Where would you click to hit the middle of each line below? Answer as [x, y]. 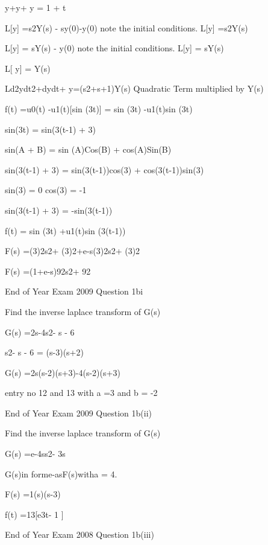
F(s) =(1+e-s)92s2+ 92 [48, 271]
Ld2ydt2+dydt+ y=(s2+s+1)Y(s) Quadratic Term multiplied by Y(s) [134, 88]
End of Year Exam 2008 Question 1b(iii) [79, 534]
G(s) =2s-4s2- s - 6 [40, 332]
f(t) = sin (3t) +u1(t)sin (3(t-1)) [65, 230]
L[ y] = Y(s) [28, 68]
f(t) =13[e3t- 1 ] [34, 514]
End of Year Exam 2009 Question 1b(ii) [78, 413]
